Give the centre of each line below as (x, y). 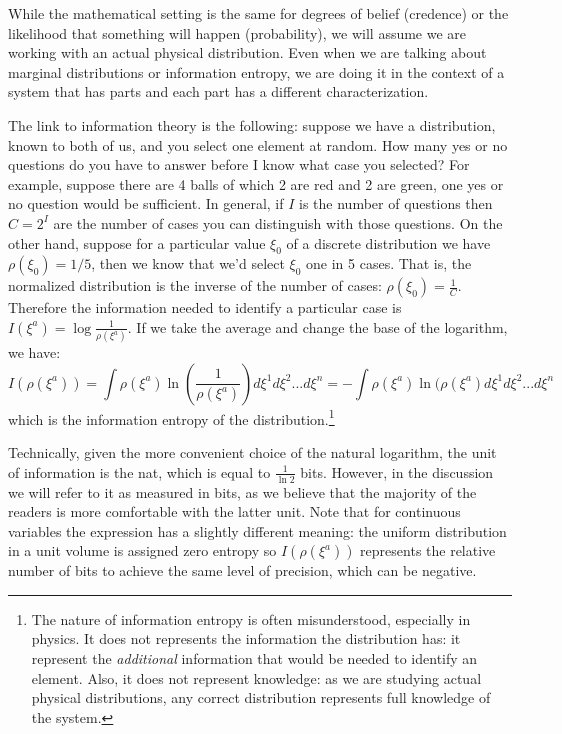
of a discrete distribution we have (388, 242)
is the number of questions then (396, 203)
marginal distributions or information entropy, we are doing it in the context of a (256, 71)
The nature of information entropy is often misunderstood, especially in (251, 618)
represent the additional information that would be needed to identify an (254, 658)
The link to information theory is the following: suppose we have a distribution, (252, 124)
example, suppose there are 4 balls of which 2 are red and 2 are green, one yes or (256, 183)
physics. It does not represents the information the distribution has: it (246, 638)
